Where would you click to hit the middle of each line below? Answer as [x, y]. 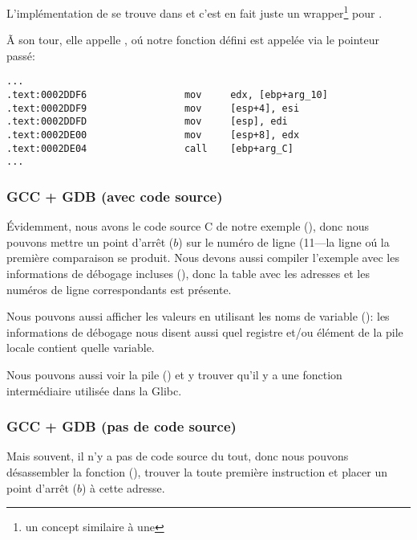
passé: [21, 55]
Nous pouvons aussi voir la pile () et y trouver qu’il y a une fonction [174, 374]
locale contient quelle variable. [81, 348]
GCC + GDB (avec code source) [115, 196]
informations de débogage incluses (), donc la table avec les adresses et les [188, 274]
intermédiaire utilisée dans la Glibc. [94, 390]
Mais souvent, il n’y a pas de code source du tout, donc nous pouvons [178, 456]
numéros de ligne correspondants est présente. [119, 289]
